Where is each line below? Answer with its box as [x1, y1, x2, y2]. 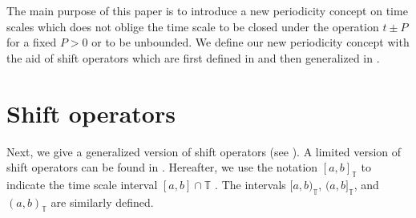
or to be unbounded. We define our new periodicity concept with [91, 34, 410, 50]
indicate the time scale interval [6, 176, 158, 192]
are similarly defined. [50, 193, 154, 210]
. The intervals [215, 176, 286, 192]
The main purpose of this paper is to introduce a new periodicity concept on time [6, 2, 408, 18]
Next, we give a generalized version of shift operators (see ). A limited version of [6, 143, 402, 159]
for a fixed [6, 34, 57, 50]
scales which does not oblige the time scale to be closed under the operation [6, 18, 379, 34]
